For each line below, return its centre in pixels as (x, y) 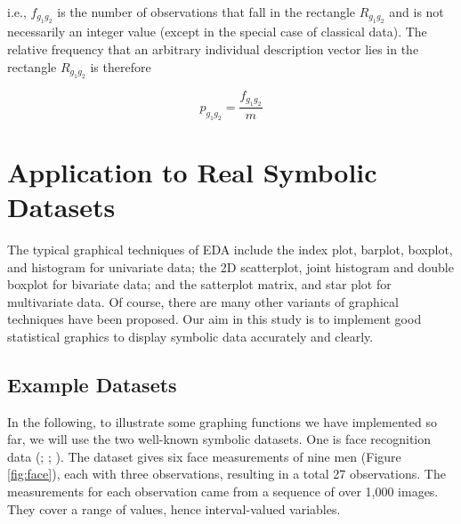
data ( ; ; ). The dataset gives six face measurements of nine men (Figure (204, 456)
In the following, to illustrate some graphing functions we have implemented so (222, 421)
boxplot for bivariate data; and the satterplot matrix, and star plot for (199, 284)
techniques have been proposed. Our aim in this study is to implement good (214, 319)
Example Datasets (92, 384)
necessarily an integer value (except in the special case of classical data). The (217, 32)
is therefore (121, 66)
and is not (417, 12)
